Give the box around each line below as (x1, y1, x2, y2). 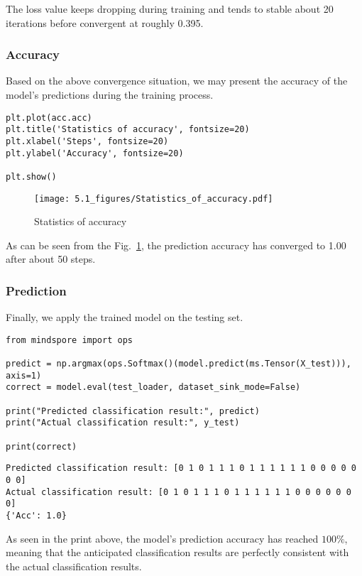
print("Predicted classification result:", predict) (6, 406, 260, 416)
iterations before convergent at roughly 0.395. (6, 15, 204, 30)
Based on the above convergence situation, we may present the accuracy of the (6, 73, 348, 88)
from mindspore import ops (6, 335, 133, 345)
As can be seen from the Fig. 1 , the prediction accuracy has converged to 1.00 (6, 237, 346, 252)
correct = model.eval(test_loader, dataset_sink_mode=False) (6, 382, 301, 393)
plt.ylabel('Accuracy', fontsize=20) (6, 148, 184, 158)
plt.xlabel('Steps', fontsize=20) (6, 136, 169, 146)
